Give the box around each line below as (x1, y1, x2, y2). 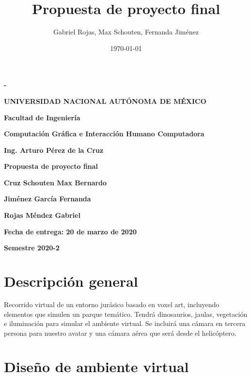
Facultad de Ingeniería (4, 112, 80, 122)
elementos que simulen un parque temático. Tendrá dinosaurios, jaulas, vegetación (4, 309, 248, 319)
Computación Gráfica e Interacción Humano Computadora (4, 129, 204, 139)
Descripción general (4, 271, 138, 291)
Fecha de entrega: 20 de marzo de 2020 (4, 226, 137, 236)
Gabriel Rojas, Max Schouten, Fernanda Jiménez (53, 27, 199, 37)
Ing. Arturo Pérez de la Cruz (4, 145, 104, 155)
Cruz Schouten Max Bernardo (4, 177, 107, 187)
